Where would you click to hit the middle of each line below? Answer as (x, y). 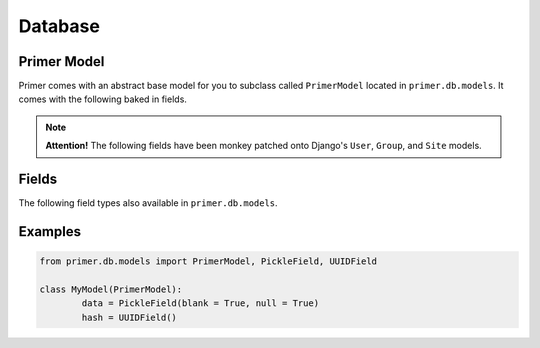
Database (59, 26)
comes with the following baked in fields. (102, 99)
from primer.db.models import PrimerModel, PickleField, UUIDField (208, 261)
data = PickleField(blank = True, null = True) (200, 303)
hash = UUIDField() (129, 317)
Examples (50, 231)
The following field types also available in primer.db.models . (148, 203)
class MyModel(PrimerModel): (111, 289)
